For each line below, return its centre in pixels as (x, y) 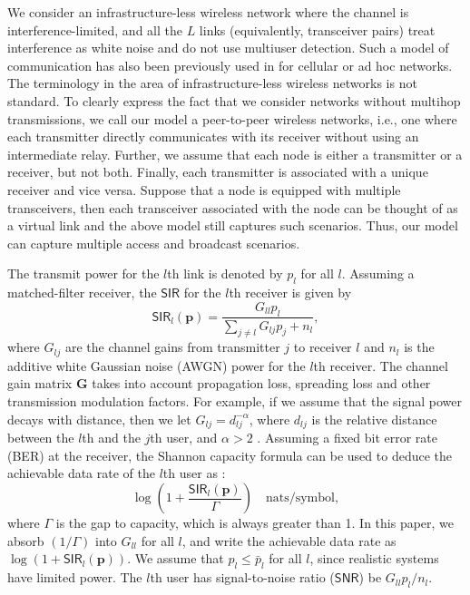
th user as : (194, 473)
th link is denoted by (225, 273)
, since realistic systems (374, 558)
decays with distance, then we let (99, 419)
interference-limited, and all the (95, 29)
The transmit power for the (83, 273)
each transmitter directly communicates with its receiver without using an (213, 137)
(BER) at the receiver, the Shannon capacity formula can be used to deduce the (230, 455)
